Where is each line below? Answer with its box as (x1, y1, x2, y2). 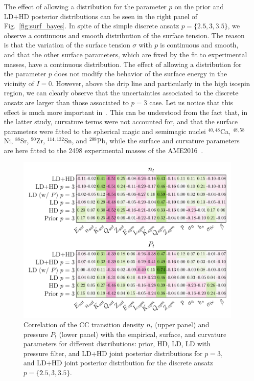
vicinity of (4, 78, 34, 88)
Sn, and (64, 135, 87, 146)
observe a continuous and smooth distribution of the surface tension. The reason (4, 30, 245, 40)
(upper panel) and (155, 319, 209, 330)
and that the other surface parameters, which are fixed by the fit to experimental (4, 49, 247, 59)
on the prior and (174, 1, 224, 11)
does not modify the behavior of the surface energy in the (54, 68, 227, 79)
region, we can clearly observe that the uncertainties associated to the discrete (4, 88, 238, 98)
